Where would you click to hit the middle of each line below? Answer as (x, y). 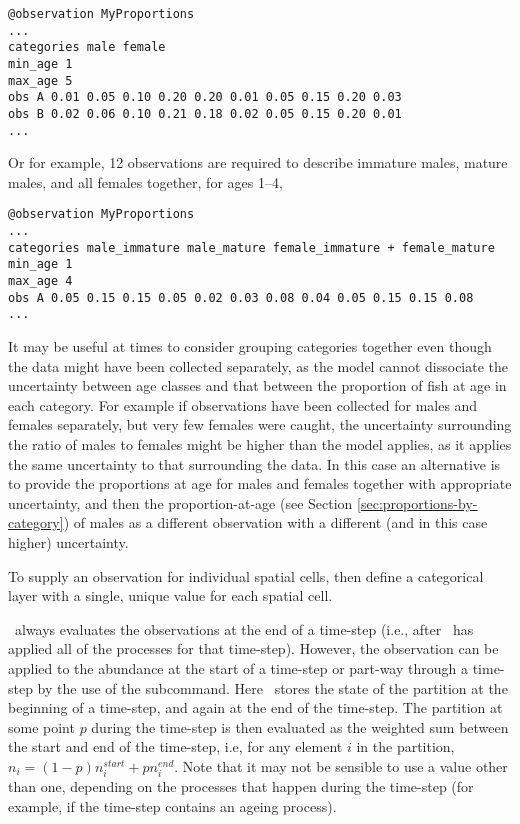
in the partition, (405, 746)
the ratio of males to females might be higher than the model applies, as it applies (260, 444)
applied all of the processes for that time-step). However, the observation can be (253, 648)
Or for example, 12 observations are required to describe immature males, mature (258, 162)
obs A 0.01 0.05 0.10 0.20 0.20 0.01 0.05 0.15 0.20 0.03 (205, 97)
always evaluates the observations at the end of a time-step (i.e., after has (244, 628)
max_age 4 (40, 281)
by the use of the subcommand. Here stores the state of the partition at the (272, 687)
